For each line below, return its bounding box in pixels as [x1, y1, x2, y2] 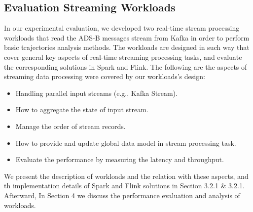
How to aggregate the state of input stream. [15, 104, 148, 115]
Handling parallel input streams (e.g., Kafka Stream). [15, 87, 178, 98]
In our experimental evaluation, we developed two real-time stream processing [4, 23, 240, 33]
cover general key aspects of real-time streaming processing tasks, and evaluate [4, 51, 242, 62]
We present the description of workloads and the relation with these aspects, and [4, 170, 249, 181]
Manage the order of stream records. [15, 121, 126, 131]
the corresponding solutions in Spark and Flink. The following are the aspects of [4, 61, 247, 72]
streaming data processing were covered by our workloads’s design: [4, 71, 205, 82]
